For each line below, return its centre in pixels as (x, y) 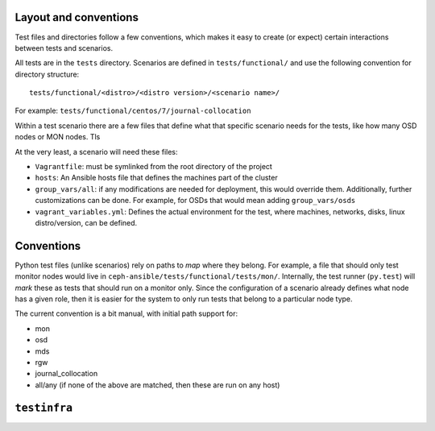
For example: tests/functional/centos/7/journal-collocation (133, 111)
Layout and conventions (77, 17)
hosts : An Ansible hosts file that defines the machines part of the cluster (156, 178)
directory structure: (47, 74)
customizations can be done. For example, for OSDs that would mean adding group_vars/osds (195, 201)
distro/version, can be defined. (86, 222)
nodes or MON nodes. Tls (58, 137)
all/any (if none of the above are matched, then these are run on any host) (157, 385)
